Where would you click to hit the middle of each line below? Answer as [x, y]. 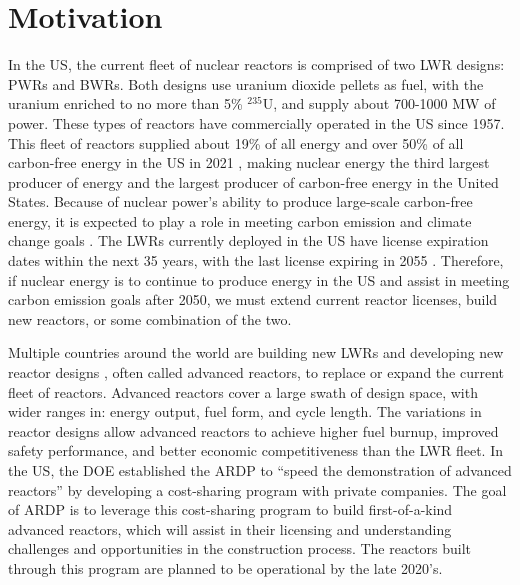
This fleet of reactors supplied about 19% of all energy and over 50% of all [236, 142]
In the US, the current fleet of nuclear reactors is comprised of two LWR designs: [256, 64]
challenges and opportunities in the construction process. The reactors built [240, 548]
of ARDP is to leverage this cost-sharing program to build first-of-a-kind [230, 509]
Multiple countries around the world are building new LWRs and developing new [256, 352]
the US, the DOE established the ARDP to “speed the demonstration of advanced [260, 470]
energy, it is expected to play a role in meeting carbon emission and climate [240, 220]
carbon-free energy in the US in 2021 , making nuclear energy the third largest [249, 162]
